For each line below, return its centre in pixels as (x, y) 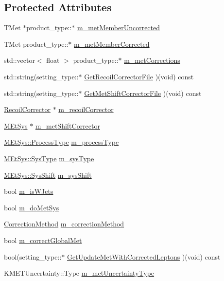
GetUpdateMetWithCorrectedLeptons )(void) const (144, 256)
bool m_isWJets (29, 191)
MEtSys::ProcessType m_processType (61, 142)
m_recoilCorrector (86, 109)
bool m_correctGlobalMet (43, 240)
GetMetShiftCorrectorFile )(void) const (143, 93)
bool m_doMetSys (32, 207)
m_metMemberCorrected (112, 44)
